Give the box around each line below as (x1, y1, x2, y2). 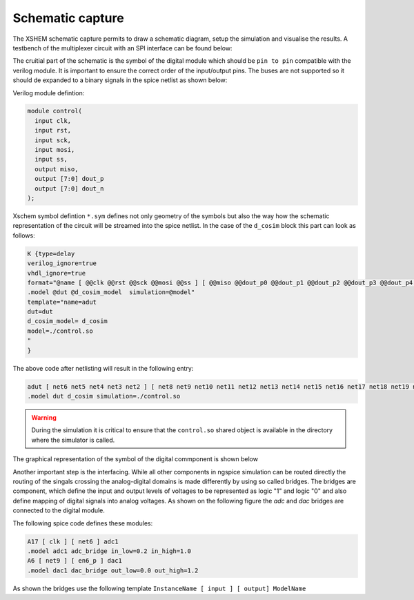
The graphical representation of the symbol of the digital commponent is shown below (12, 455, 259, 463)
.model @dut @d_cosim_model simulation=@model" (27, 289, 195, 296)
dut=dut (27, 308, 53, 316)
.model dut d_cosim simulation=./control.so (27, 392, 181, 400)
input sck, (34, 136, 72, 144)
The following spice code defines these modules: (12, 519, 153, 528)
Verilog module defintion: (12, 88, 85, 97)
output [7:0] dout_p (34, 175, 104, 183)
